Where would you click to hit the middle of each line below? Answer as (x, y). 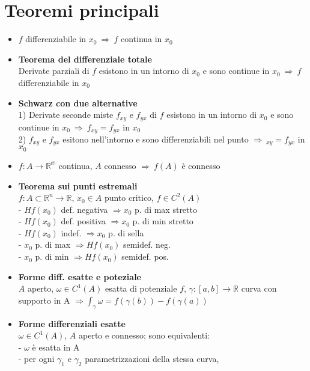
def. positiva (83, 221)
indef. (71, 232)
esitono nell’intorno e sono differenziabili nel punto (156, 139)
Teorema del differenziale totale (85, 59)
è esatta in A (56, 347)
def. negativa (84, 209)
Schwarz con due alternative (78, 103)
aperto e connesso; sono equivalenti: (144, 335)
